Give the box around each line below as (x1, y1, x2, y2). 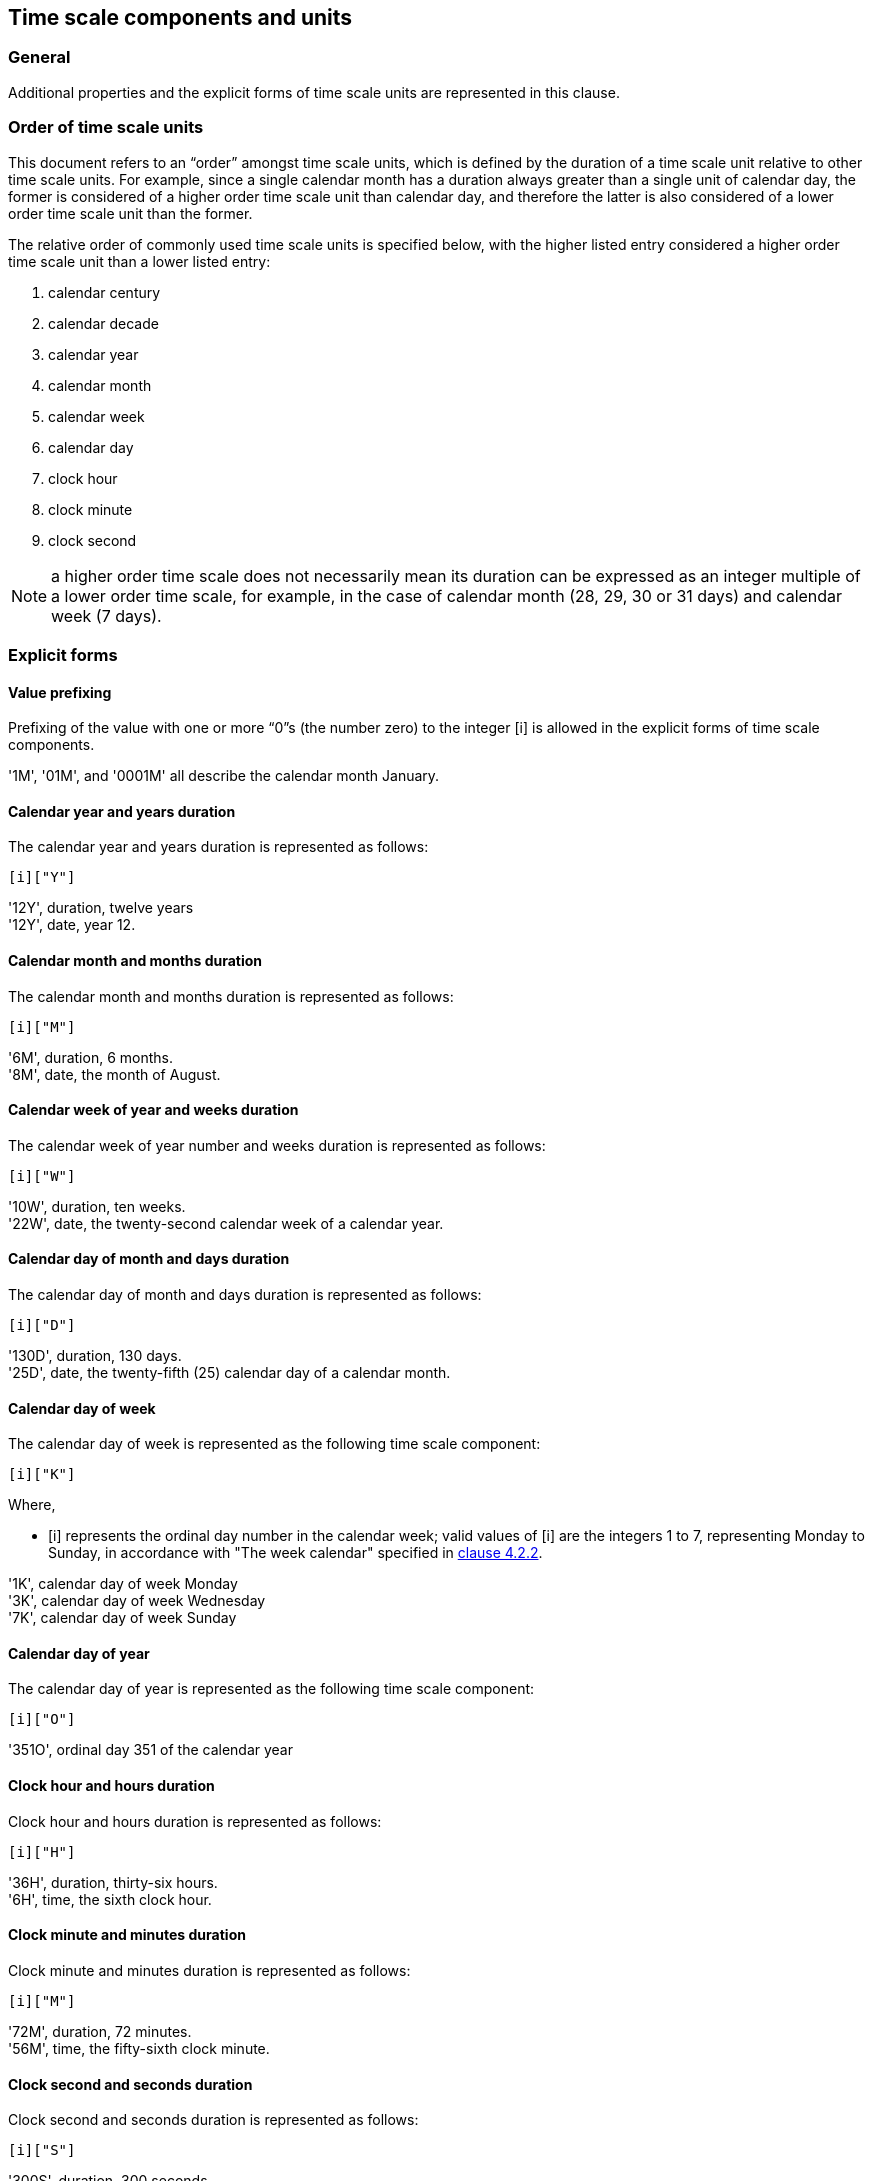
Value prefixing (8, 683, 112, 701)
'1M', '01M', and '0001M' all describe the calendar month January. (8, 767, 440, 785)
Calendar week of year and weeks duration (8, 1101, 299, 1119)
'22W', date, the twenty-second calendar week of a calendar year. (8, 1214, 444, 1232)
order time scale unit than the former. (8, 204, 253, 222)
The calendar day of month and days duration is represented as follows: (8, 1286, 482, 1304)
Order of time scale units (8, 117, 204, 138)
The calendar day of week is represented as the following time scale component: (8, 1435, 541, 1453)
